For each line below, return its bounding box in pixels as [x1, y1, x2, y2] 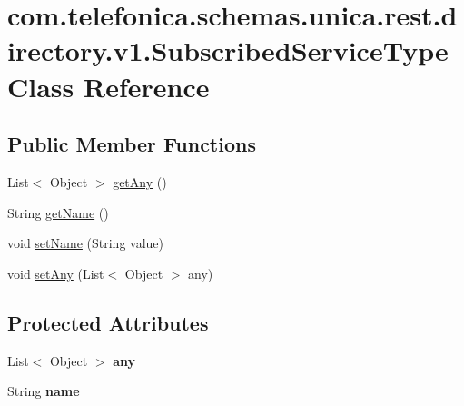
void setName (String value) [7, 233, 164, 253]
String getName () [7, 203, 109, 222]
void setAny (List [7, 263, 104, 282]
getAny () [113, 172, 167, 191]
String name [7, 381, 80, 401]
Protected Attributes [7, 308, 209, 336]
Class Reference [7, 67, 210, 104]
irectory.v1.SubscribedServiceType [7, 32, 449, 69]
